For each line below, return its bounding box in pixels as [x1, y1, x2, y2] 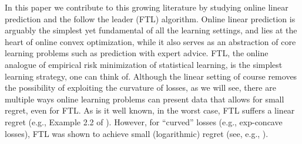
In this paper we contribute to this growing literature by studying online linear [5, 1, 288, 13]
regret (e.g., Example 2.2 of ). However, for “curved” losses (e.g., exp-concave [5, 115, 283, 128]
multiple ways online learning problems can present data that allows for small [5, 92, 284, 105]
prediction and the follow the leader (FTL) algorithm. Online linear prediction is [5, 12, 296, 25]
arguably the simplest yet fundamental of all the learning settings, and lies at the [5, 24, 297, 36]
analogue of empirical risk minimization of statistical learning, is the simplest [5, 58, 283, 70]
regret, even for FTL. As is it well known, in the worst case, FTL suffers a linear [5, 104, 295, 116]
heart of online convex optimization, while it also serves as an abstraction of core [5, 35, 296, 47]
